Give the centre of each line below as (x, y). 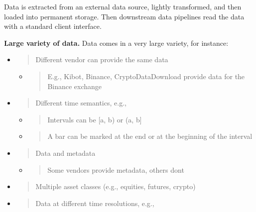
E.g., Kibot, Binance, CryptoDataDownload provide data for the (146, 76)
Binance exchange (75, 86)
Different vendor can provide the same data (102, 59)
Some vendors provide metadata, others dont (116, 169)
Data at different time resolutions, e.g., (95, 203)
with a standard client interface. (53, 26)
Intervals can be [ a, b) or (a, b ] (95, 119)
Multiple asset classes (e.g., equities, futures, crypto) (116, 186)
